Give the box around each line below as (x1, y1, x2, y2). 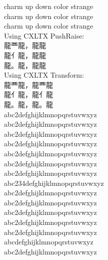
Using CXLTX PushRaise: (4, 30, 84, 41)
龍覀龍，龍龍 (4, 40, 46, 51)
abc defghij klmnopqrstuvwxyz (4, 236, 93, 247)
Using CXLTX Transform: (4, 70, 84, 80)
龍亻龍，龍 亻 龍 (4, 89, 53, 100)
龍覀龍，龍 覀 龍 (4, 79, 53, 90)
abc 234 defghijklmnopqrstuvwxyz (4, 177, 104, 188)
